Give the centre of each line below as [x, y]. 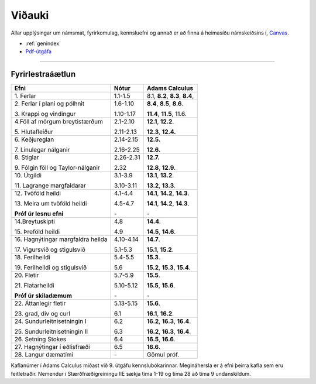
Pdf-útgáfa [39, 52]
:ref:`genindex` [43, 43]
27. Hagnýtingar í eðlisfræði [52, 347]
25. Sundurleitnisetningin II [51, 332]
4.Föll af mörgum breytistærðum [59, 122]
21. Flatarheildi [35, 286]
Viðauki [30, 15]
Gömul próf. [163, 355]
